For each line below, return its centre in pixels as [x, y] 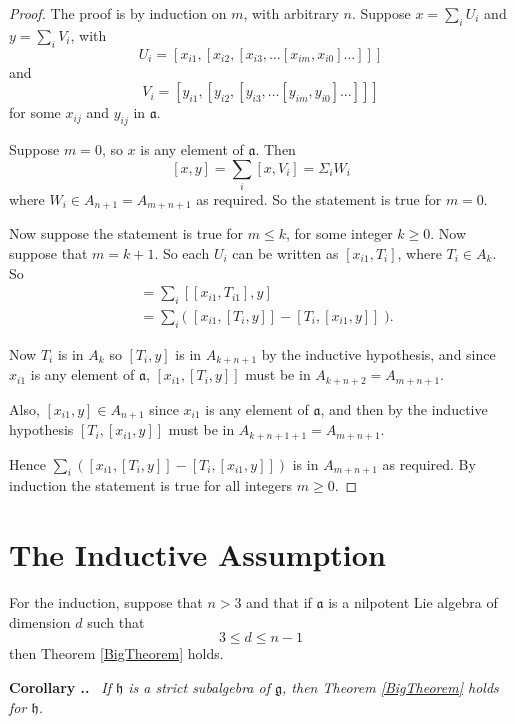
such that [116, 621]
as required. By [429, 463]
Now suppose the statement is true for [126, 233]
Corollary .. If [60, 686]
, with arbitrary [291, 13]
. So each [182, 252]
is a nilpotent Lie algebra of [413, 602]
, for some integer [339, 233]
